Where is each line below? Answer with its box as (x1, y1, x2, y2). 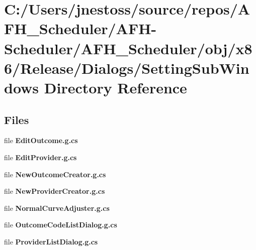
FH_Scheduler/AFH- (4, 18, 157, 39)
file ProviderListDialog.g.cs (4, 236, 98, 246)
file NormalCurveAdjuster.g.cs (4, 202, 110, 213)
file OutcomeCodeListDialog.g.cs (4, 219, 117, 230)
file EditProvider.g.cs (4, 152, 77, 162)
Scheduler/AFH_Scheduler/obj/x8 (4, 38, 252, 58)
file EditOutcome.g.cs (4, 135, 78, 146)
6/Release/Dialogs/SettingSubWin (4, 57, 249, 78)
